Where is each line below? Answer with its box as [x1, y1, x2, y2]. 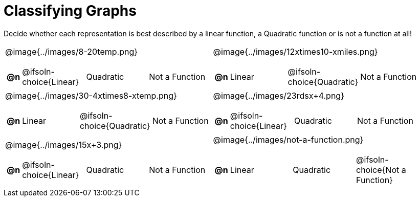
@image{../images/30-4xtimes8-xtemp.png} [5, 90, 177, 101]
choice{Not [356, 164, 400, 175]
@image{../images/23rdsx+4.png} [213, 90, 344, 101]
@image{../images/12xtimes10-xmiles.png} [213, 46, 378, 57]
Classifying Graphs [4, 2, 137, 19]
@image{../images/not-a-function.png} [213, 134, 364, 145]
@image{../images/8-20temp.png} [5, 46, 138, 57]
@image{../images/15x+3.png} [5, 139, 122, 150]
